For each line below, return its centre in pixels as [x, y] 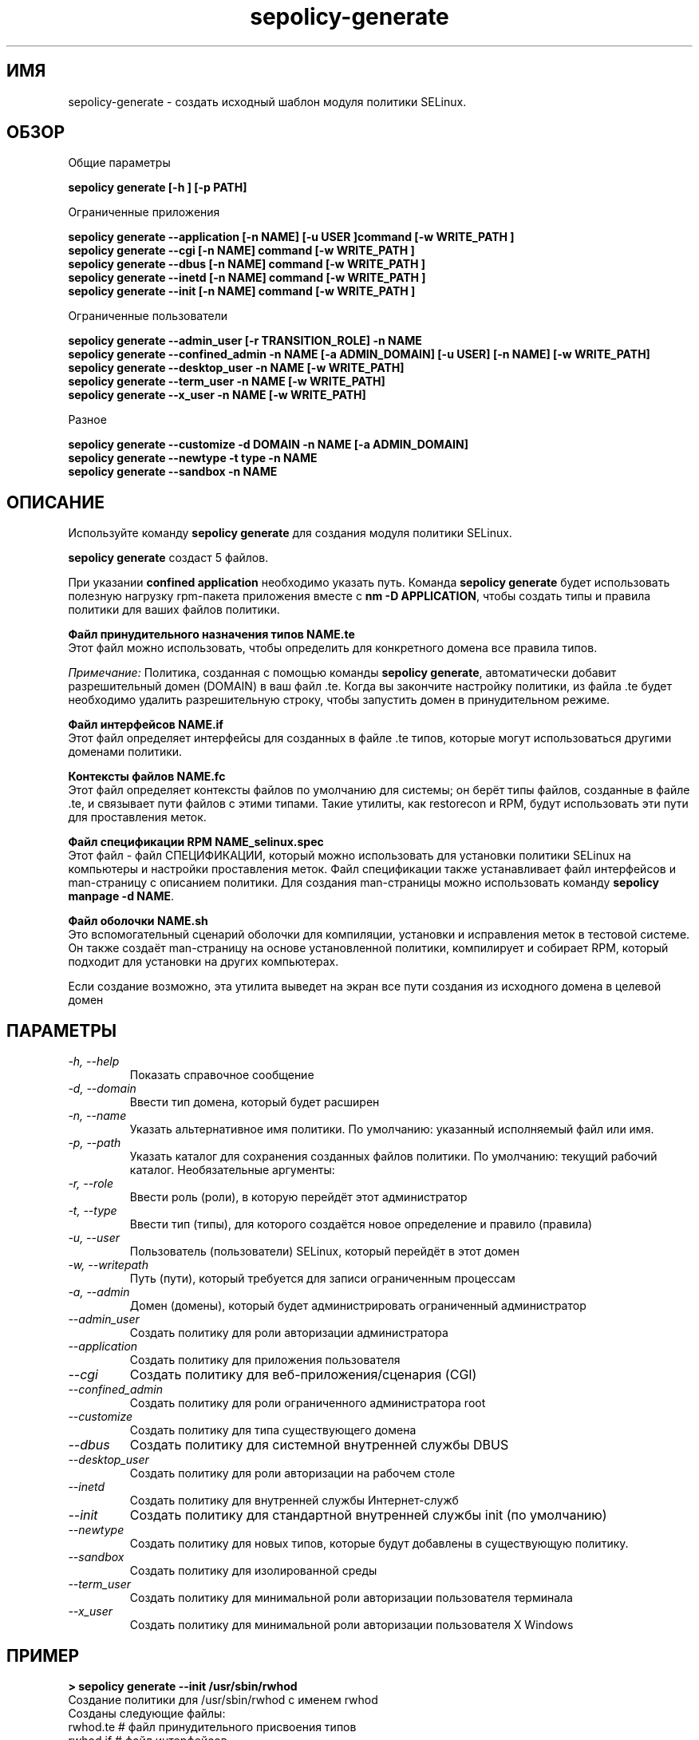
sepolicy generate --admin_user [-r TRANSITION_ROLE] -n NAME [245, 341]
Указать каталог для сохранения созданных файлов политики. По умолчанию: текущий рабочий [393, 1157]
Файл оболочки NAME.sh [138, 921]
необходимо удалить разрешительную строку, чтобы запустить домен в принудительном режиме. [339, 700]
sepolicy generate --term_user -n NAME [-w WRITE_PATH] [227, 382]
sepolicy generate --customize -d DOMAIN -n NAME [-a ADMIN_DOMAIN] [268, 445]
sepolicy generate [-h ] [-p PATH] [158, 188]
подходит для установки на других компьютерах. [203, 962]
